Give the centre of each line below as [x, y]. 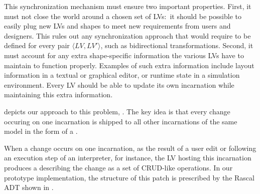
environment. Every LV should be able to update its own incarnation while [119, 84]
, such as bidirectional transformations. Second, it [177, 45]
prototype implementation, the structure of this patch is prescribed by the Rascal [129, 177]
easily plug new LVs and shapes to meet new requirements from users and [117, 26]
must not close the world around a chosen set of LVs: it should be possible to [123, 16]
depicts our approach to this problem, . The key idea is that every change [117, 111]
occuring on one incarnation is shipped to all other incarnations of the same [121, 121]
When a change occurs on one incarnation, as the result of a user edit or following [130, 148]
